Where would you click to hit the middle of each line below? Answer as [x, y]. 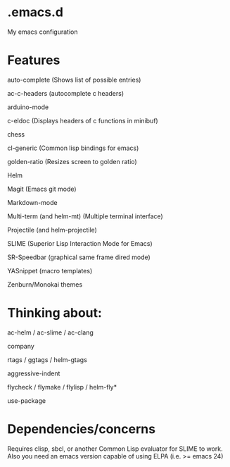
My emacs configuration [43, 32]
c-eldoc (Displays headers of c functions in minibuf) [83, 120]
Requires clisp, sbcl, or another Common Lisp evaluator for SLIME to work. [115, 449]
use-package [27, 400]
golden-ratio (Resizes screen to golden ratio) [72, 161]
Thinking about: [55, 313]
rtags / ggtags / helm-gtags [47, 359]
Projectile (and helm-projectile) [52, 230]
